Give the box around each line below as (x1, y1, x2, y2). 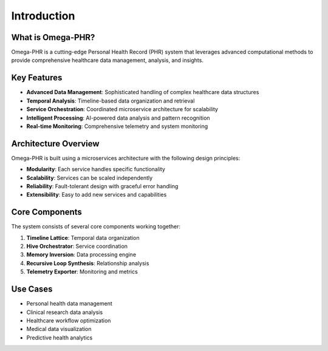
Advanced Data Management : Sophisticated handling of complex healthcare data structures (26, 89, 259, 96)
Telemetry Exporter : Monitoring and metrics (26, 268, 138, 276)
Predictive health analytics (26, 334, 93, 341)
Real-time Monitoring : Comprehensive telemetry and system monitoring (26, 122, 208, 130)
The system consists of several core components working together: (11, 223, 180, 230)
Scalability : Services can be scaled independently (26, 174, 153, 182)
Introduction (11, 9, 75, 22)
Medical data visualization (26, 325, 92, 333)
